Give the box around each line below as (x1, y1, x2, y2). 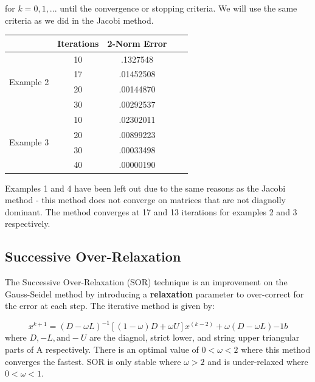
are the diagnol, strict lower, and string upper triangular (89, 331, 300, 344)
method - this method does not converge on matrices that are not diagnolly (5, 193, 286, 206)
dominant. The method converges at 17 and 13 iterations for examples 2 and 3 (5, 205, 297, 218)
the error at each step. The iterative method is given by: (5, 299, 215, 312)
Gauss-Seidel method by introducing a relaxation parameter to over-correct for (5, 287, 304, 300)
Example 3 (9, 136, 49, 148)
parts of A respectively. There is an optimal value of (5, 342, 199, 355)
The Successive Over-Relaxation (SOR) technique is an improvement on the (5, 276, 288, 288)
